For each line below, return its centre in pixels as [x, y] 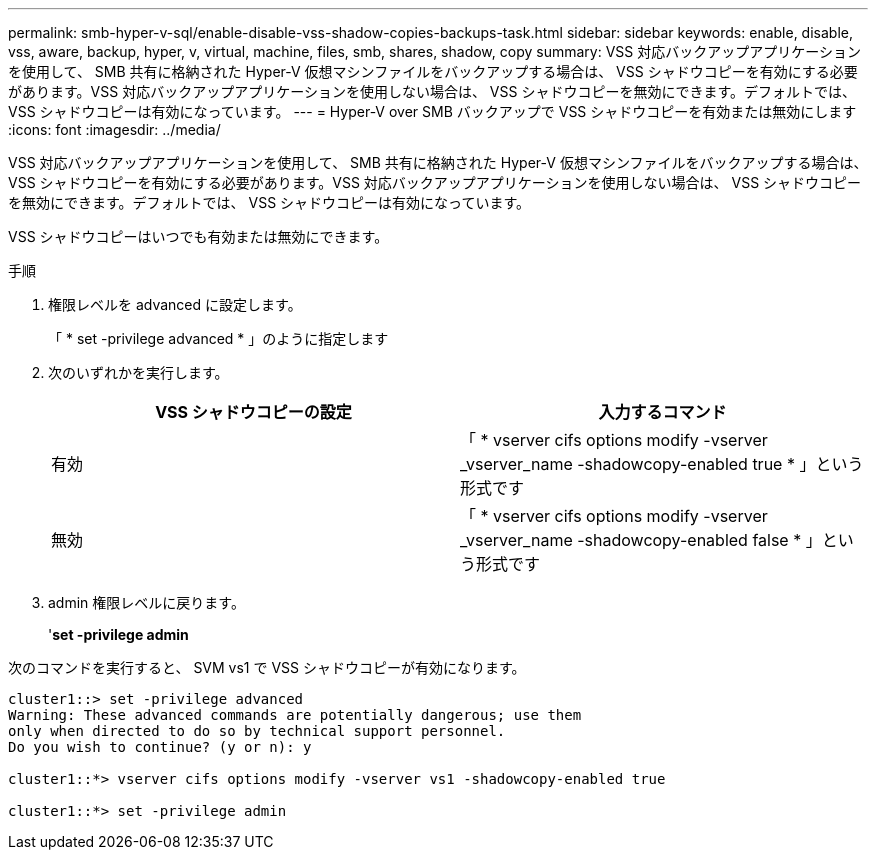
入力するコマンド [662, 412]
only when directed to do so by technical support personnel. [257, 731]
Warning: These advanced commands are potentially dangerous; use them [295, 715]
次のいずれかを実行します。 [138, 372]
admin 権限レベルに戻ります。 [146, 602]
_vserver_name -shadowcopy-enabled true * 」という [662, 464]
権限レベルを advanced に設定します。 [175, 304]
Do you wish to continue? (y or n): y [160, 747]
